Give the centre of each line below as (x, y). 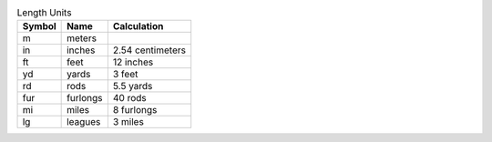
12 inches (133, 62)
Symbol (39, 26)
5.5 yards (133, 86)
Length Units (44, 13)
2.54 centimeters (149, 50)
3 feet (125, 75)
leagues (84, 122)
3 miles (128, 122)
